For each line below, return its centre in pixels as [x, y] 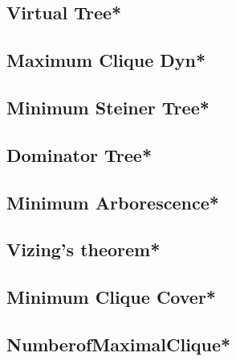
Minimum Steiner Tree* [108, 107]
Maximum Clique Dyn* [106, 60]
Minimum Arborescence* [113, 202]
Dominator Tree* [79, 154]
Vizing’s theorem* [83, 249]
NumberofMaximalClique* [119, 344]
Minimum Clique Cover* [111, 297]
